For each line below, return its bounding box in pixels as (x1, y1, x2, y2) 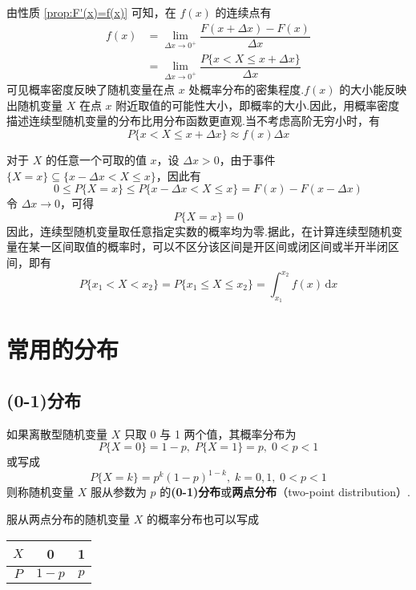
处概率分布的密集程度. (188, 81, 305, 98)
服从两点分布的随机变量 (6, 511, 130, 527)
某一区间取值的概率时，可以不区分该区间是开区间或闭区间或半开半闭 (28, 238, 388, 255)
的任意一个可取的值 (45, 151, 147, 168)
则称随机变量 (6, 483, 74, 500)
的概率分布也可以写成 (146, 511, 259, 527)
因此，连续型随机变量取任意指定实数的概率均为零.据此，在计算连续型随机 (6, 222, 391, 239)
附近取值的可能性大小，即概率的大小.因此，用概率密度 (115, 96, 400, 113)
